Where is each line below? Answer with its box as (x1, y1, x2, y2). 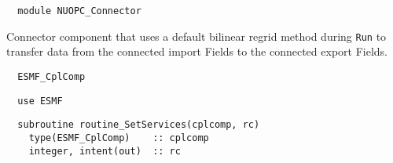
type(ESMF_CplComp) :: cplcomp (28, 132, 209, 143)
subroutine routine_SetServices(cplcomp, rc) (17, 119, 260, 131)
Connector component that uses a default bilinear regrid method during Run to (6, 27, 387, 44)
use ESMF (17, 95, 63, 107)
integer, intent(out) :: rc (28, 145, 181, 157)
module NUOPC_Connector (17, 5, 141, 16)
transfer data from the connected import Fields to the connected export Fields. (6, 43, 387, 60)
